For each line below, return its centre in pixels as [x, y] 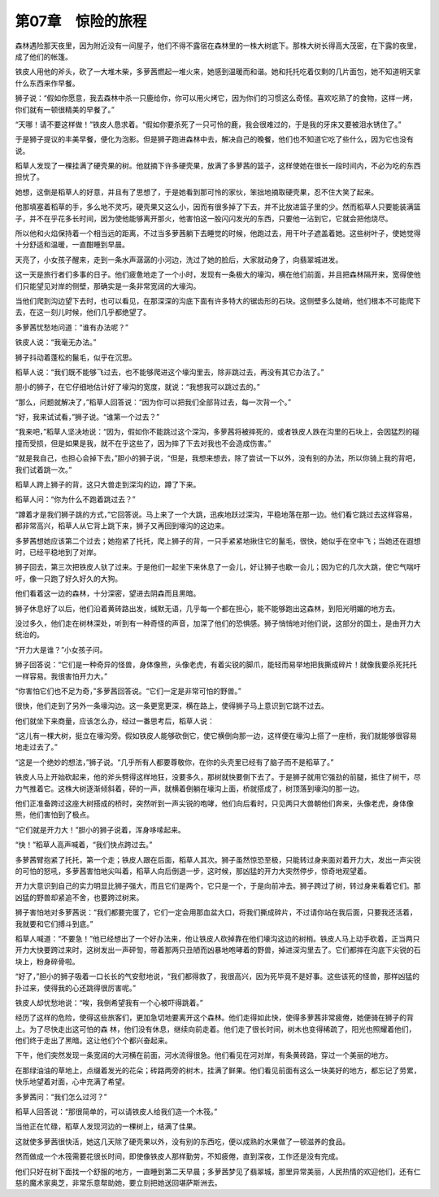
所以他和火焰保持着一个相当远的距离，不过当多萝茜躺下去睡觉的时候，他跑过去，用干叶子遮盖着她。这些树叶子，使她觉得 [218, 234]
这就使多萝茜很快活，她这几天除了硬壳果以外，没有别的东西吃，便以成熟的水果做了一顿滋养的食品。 [182, 1141]
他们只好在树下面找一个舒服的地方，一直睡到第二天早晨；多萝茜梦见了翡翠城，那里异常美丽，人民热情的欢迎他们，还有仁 [218, 1171]
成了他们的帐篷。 [43, 56]
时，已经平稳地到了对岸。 [58, 552]
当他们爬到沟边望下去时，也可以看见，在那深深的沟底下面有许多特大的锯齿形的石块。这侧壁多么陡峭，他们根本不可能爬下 [218, 300]
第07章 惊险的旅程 [81, 21]
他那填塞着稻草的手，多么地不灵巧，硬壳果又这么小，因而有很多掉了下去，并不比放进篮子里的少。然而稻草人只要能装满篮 [218, 207]
